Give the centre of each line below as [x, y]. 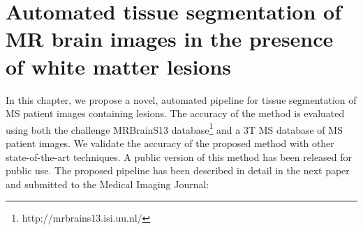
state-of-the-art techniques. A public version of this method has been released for [179, 156]
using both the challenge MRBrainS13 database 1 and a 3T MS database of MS [174, 128]
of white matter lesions [119, 66]
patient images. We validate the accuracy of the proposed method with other [170, 143]
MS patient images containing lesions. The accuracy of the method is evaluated [175, 113]
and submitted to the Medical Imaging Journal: [108, 184]
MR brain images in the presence [170, 39]
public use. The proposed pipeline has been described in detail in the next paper [178, 170]
